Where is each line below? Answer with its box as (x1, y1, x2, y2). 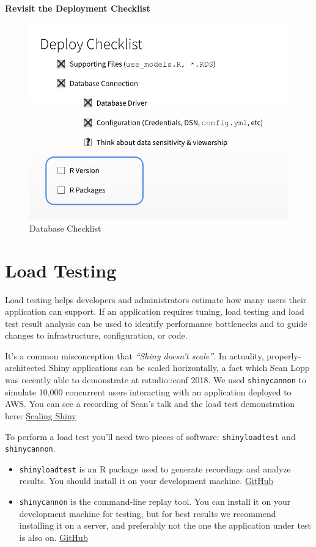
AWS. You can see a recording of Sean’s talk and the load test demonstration (5, 397, 295, 410)
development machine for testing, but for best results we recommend (19, 507, 276, 519)
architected (5, 361, 46, 374)
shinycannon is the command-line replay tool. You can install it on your (19, 495, 291, 508)
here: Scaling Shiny (5, 409, 76, 422)
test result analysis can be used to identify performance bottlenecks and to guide (5, 317, 307, 329)
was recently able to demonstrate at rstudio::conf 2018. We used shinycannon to (5, 373, 306, 386)
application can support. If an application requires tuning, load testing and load (5, 305, 304, 318)
